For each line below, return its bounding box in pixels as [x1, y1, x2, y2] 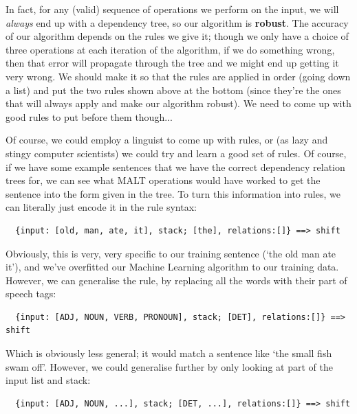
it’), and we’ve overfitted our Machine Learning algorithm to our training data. [6, 260, 339, 274]
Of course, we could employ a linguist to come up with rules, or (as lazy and [6, 133, 328, 147]
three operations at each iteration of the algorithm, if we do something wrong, [6, 42, 335, 56]
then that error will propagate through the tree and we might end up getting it [6, 56, 339, 70]
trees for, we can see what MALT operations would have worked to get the [6, 173, 321, 187]
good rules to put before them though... [6, 109, 173, 124]
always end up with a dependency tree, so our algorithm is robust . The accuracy [6, 15, 349, 30]
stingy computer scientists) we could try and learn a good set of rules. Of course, [6, 146, 347, 160]
